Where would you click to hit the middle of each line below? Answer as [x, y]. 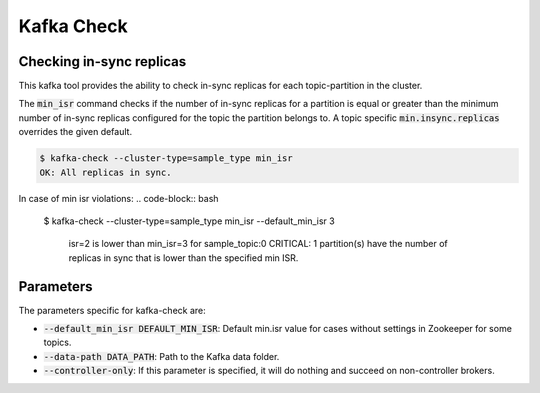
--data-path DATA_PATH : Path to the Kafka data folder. [161, 356]
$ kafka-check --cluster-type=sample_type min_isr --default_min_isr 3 [189, 221]
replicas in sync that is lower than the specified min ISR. [183, 257]
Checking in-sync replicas [102, 61]
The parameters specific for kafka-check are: [112, 310]
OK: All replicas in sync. [105, 172]
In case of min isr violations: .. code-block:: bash [118, 198]
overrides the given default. [75, 132]
